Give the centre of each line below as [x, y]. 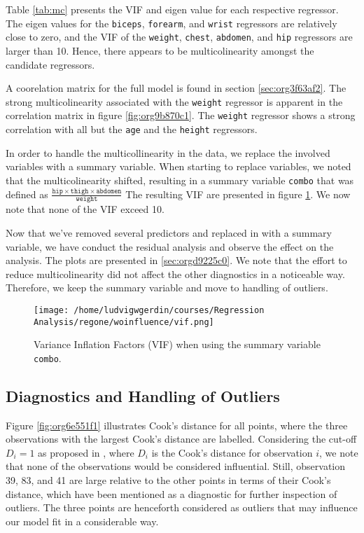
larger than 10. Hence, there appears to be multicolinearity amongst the [160, 50]
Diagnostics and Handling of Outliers [143, 395]
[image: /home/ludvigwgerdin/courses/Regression [149, 310]
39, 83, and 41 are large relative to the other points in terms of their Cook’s [168, 480]
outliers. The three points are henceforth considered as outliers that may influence [182, 507]
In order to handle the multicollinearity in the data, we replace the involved [168, 152]
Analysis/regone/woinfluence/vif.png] [124, 322]
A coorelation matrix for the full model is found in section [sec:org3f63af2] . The [176, 88]
